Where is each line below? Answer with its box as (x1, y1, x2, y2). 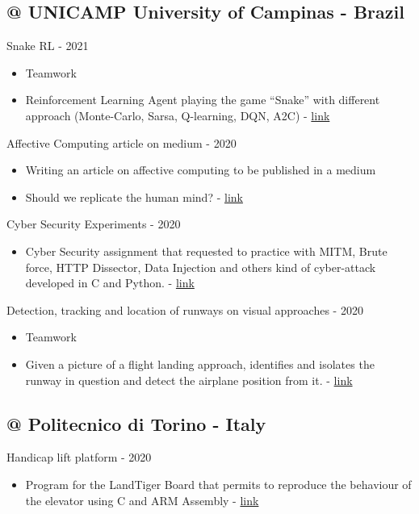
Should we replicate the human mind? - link (25, 188, 243, 205)
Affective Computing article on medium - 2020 (6, 134, 237, 151)
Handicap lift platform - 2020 (6, 449, 152, 466)
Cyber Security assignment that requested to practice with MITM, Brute (25, 242, 388, 259)
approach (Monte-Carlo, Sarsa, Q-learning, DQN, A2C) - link (25, 107, 330, 123)
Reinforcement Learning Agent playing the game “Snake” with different (25, 91, 380, 108)
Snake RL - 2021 (6, 37, 89, 54)
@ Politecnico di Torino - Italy (6, 411, 266, 436)
